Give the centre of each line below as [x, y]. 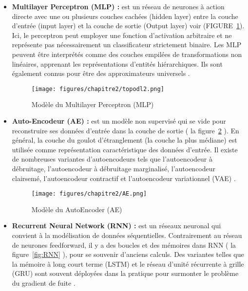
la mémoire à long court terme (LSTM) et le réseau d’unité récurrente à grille [128, 264]
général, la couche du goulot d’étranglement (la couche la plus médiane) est [124, 140]
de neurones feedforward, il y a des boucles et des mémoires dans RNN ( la [124, 245]
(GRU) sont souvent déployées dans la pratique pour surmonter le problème [125, 273]
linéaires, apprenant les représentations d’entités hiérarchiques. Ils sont [117, 64]
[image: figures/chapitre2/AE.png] [89, 194]
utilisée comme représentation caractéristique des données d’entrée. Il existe [125, 149]
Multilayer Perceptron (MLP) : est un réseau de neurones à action [118, 6]
